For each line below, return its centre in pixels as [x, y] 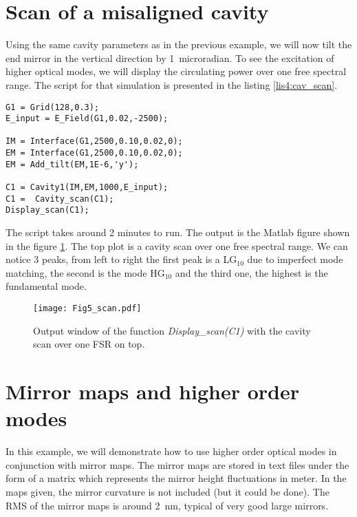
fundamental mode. [46, 286]
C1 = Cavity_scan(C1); [60, 199]
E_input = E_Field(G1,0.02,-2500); [87, 119]
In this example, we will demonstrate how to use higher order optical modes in [171, 451]
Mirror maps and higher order [152, 391]
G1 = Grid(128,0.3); [53, 107]
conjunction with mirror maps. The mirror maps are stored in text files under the [177, 464]
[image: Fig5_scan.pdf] [87, 309]
